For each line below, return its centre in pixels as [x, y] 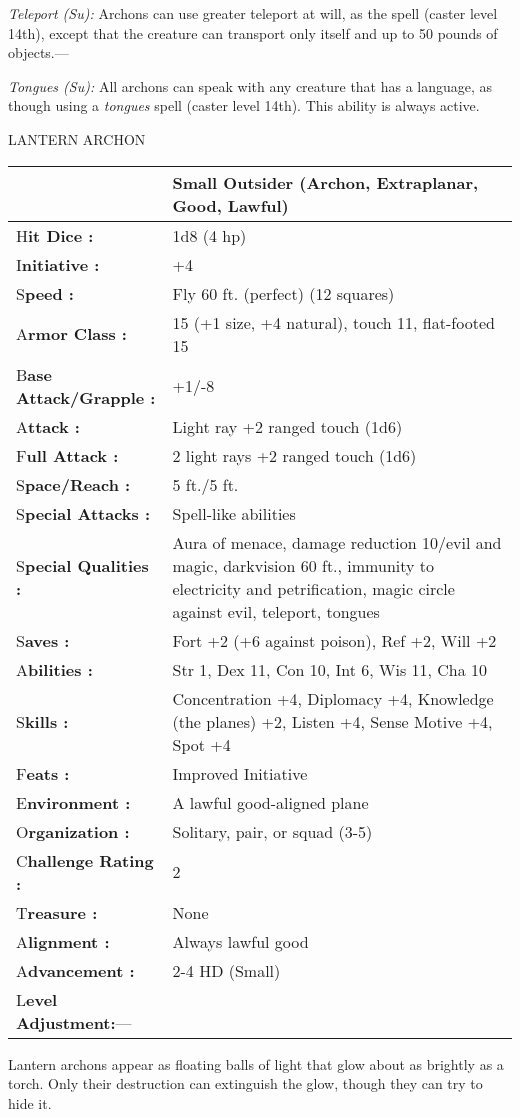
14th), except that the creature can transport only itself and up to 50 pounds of [253, 32]
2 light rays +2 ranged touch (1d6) [294, 455]
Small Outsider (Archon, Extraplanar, [325, 182]
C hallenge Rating [85, 860]
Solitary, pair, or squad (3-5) [272, 831]
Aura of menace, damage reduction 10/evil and [337, 542]
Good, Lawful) [230, 205]
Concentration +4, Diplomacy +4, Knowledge [333, 698]
